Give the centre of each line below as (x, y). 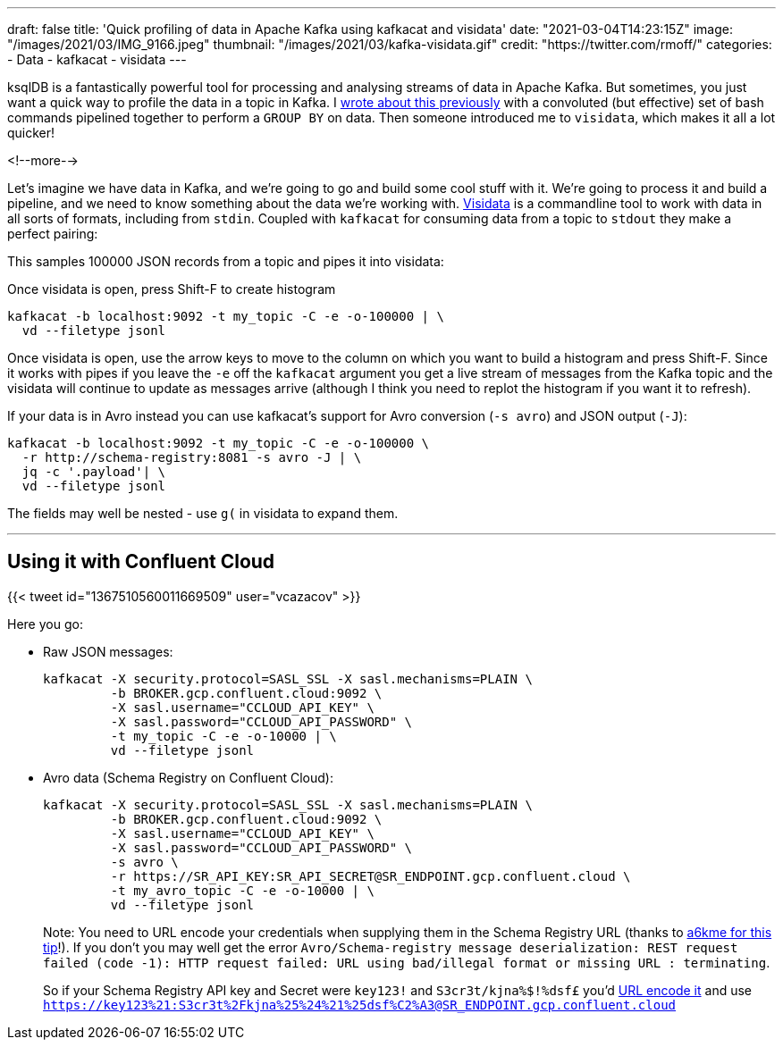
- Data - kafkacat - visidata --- (97, 59)
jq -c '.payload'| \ (94, 472)
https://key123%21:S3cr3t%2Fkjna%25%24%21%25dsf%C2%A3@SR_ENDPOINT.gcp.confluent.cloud (360, 1005)
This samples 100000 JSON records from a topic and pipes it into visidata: (226, 261)
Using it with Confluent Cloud (141, 562)
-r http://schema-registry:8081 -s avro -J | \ (192, 457)
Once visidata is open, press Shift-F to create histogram (172, 289)
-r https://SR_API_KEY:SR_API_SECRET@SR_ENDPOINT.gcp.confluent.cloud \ (370, 876)
